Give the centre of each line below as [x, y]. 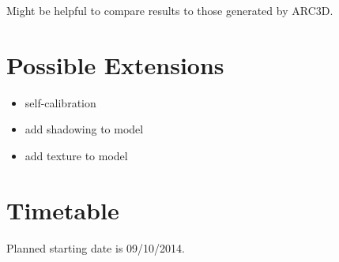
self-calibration [60, 102]
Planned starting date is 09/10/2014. [96, 247]
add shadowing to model [84, 129]
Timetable [63, 210]
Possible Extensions [115, 64]
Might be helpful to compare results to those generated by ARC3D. [170, 10]
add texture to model [76, 155]
